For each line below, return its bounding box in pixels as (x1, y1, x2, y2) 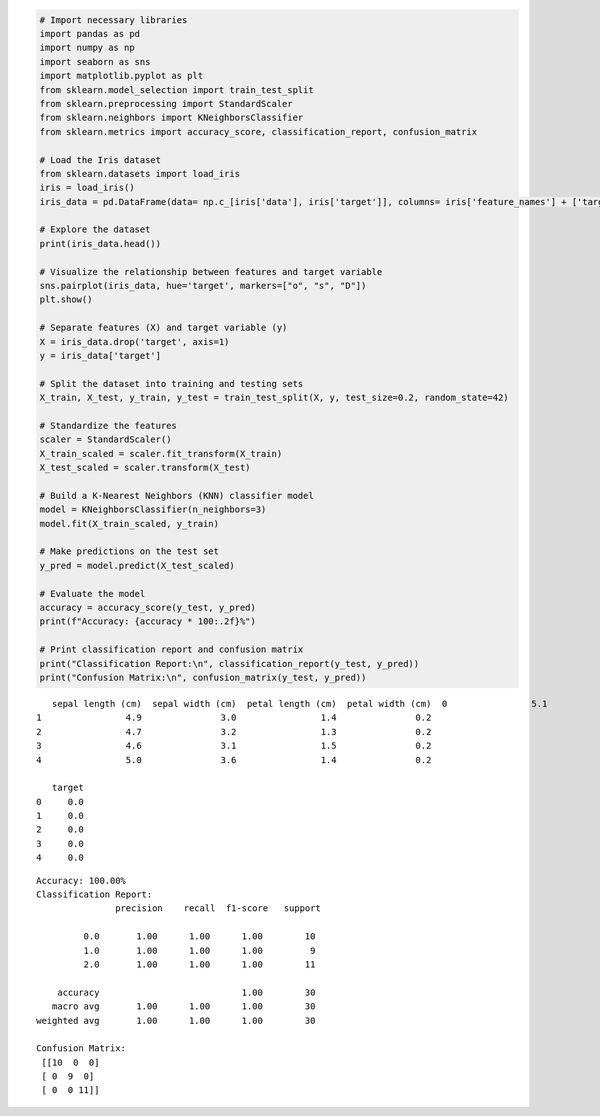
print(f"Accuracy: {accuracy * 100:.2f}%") (39, 616, 257, 627)
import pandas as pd (39, 28, 140, 39)
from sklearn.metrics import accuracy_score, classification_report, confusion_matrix (39, 126, 478, 137)
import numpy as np (39, 42, 135, 54)
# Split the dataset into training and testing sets (39, 378, 304, 389)
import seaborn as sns (39, 56, 151, 67)
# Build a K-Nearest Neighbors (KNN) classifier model (39, 490, 314, 501)
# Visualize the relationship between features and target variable (39, 266, 383, 277)
